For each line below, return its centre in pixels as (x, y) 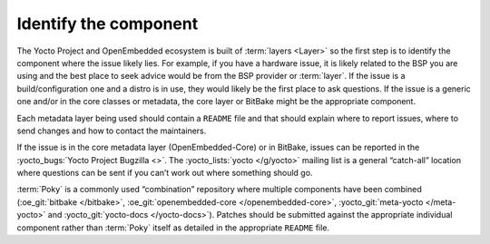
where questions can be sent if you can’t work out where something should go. (165, 173)
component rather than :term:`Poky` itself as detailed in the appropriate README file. (173, 228)
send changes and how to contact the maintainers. (112, 131)
